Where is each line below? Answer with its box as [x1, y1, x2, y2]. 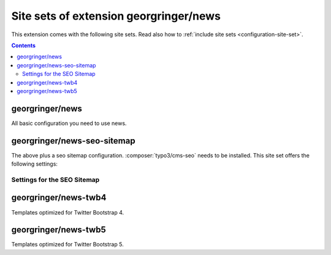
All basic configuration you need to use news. [11, 120, 127, 127]
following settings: [11, 160, 58, 168]
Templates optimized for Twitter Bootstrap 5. [11, 241, 124, 248]
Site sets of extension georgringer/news [11, 9, 221, 23]
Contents [11, 42, 36, 49]
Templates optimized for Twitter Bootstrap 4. [11, 208, 124, 216]
